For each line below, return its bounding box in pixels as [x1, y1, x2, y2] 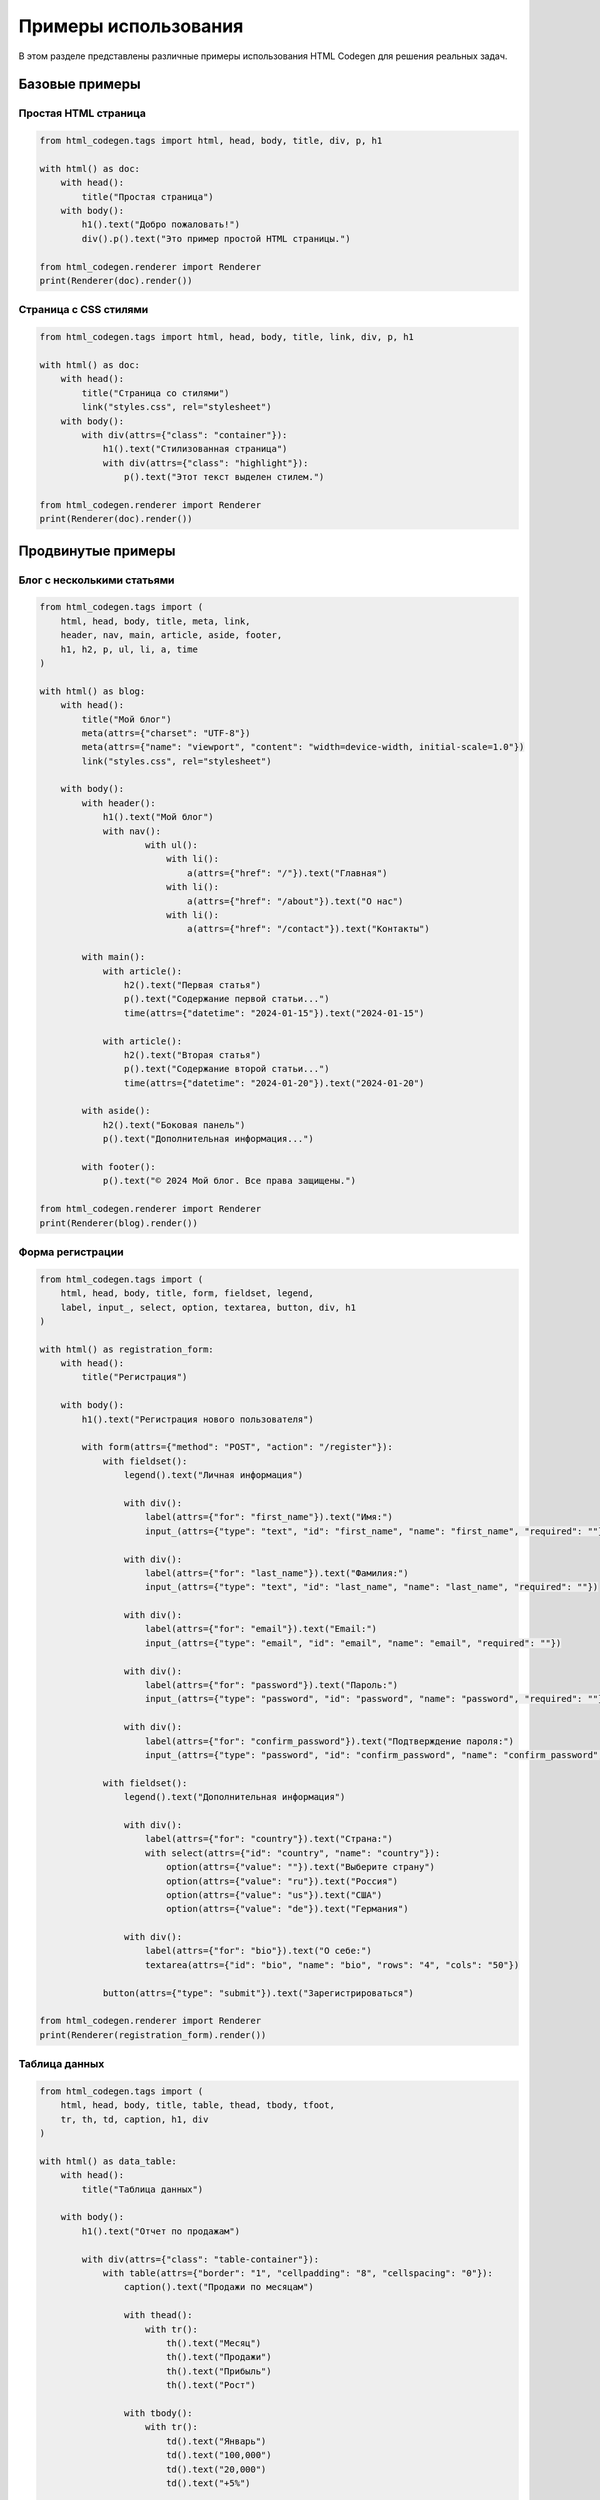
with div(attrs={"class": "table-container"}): [81, 2253, 320, 2265]
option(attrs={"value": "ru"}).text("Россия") [165, 1875, 399, 1887]
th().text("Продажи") [165, 2351, 272, 2363]
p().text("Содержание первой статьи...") [123, 993, 330, 1005]
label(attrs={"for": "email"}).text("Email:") [145, 1623, 378, 1635]
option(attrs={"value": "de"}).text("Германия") [165, 1903, 409, 1915]
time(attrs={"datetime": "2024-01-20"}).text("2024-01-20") [123, 1077, 425, 1089]
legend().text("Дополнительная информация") [123, 1791, 346, 1803]
